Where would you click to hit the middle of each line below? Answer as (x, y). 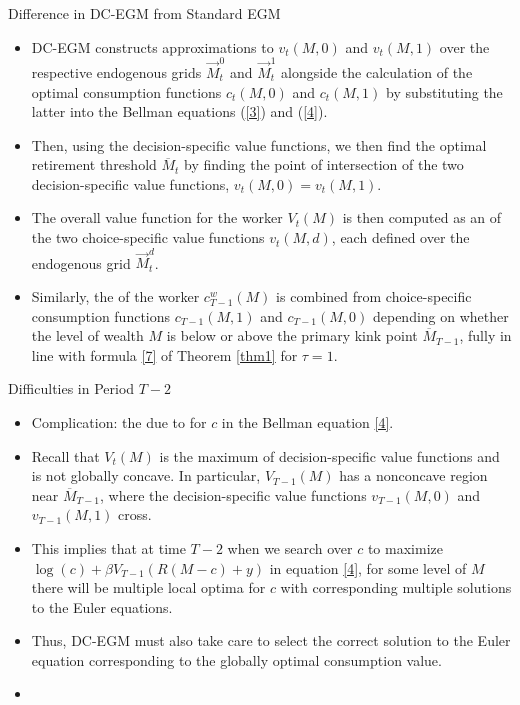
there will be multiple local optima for (148, 587)
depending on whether (440, 315)
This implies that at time (108, 547)
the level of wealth (87, 335)
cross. (135, 514)
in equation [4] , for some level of (368, 567)
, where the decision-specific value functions (233, 494)
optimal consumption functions (126, 91)
